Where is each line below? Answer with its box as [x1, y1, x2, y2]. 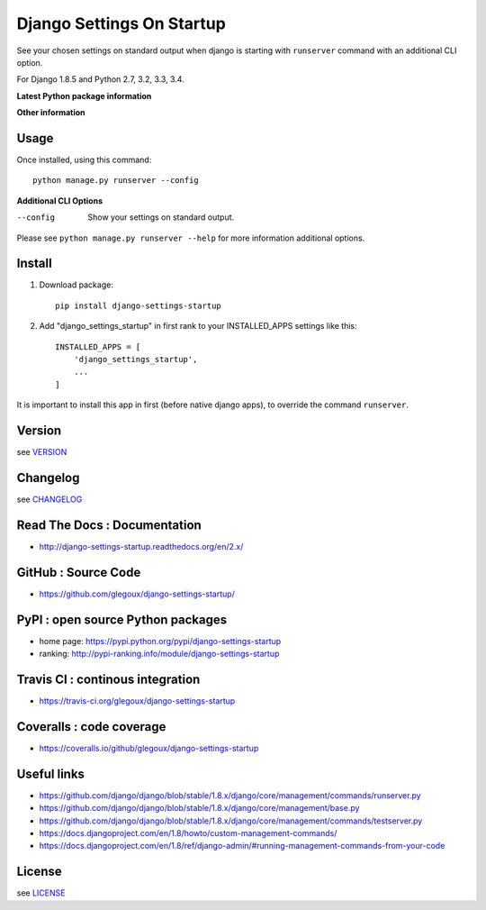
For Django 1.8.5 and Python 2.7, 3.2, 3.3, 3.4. [16, 74, 184, 85]
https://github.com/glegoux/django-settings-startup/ [39, 588, 236, 599]
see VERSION [16, 447, 67, 458]
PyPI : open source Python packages [16, 612, 228, 627]
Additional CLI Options [16, 195, 103, 206]
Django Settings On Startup [16, 14, 227, 33]
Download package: [39, 279, 114, 290]
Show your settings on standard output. [87, 212, 235, 223]
